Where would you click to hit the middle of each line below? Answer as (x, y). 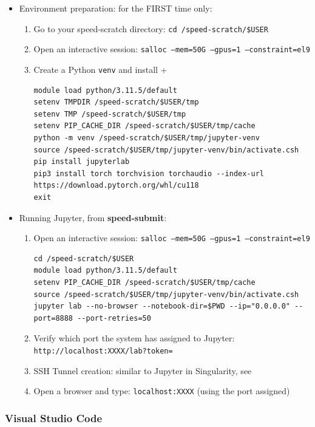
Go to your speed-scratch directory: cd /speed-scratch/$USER (151, 28)
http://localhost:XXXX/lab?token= (103, 351)
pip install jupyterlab (82, 162)
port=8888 (53, 318)
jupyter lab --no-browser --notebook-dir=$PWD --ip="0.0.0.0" (162, 306)
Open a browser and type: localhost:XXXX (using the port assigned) (162, 391)
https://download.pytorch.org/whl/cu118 (116, 186)
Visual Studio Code (54, 418)
